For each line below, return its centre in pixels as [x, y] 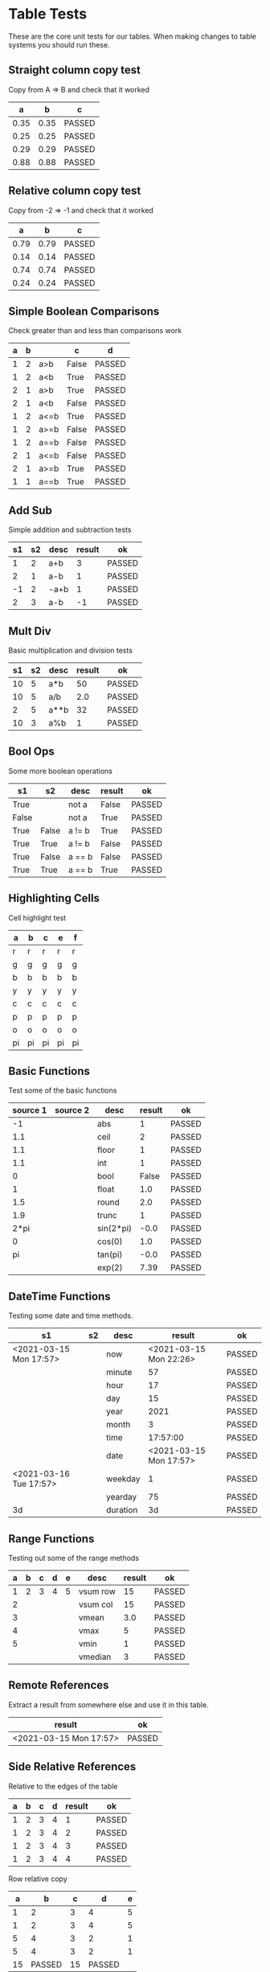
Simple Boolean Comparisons [84, 311]
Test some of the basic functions [63, 1090]
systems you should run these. [59, 44]
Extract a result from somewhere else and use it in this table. [108, 1704]
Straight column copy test [74, 70]
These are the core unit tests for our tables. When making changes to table [133, 36]
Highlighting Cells [54, 898]
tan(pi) [110, 1254]
